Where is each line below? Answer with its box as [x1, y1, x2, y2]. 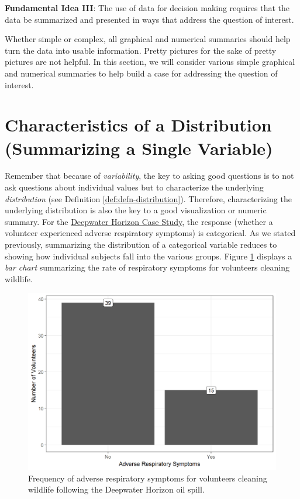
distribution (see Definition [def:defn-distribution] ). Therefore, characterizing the [5, 192, 292, 205]
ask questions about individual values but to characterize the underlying [5, 181, 264, 193]
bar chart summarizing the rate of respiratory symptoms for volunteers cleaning [5, 261, 290, 273]
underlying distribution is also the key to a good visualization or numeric [5, 204, 267, 216]
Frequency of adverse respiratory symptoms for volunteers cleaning [28, 472, 267, 484]
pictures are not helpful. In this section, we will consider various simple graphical [5, 56, 295, 68]
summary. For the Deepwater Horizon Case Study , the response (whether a [5, 215, 273, 227]
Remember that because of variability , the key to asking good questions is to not [5, 169, 294, 182]
